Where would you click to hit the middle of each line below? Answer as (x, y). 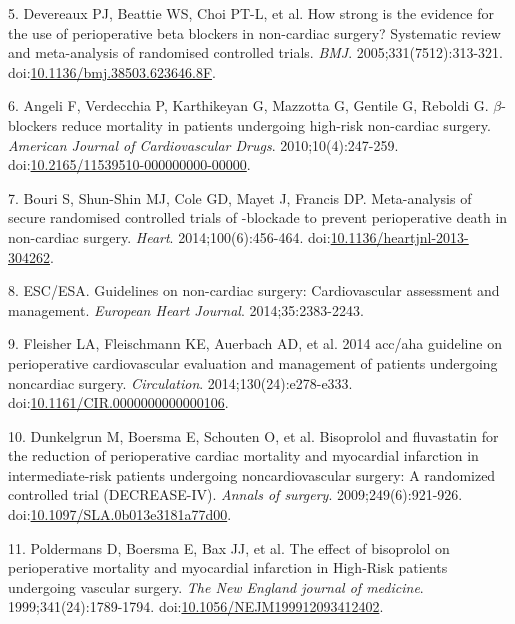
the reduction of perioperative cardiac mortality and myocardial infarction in (243, 455)
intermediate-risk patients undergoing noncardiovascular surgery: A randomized (252, 474)
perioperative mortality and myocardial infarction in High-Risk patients (228, 567)
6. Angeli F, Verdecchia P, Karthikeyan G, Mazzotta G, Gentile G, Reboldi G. (248, 105)
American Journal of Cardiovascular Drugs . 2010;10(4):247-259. (203, 144)
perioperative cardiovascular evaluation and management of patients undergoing (253, 362)
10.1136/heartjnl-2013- (399, 236)
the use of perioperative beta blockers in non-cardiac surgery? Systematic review (254, 32)
